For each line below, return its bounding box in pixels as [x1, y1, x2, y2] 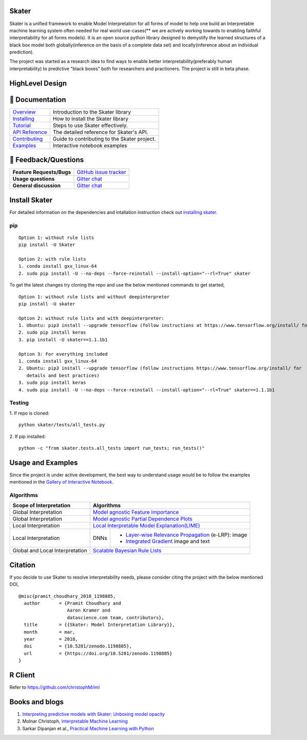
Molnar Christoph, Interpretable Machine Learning [22, 718, 128, 724]
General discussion [12, 182, 61, 189]
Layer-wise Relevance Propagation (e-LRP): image [125, 531, 248, 538]
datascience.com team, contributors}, [67, 615, 165, 620]
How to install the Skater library [53, 115, 129, 122]
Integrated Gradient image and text [125, 538, 210, 545]
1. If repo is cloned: [9, 410, 50, 416]
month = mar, [24, 629, 76, 635]
